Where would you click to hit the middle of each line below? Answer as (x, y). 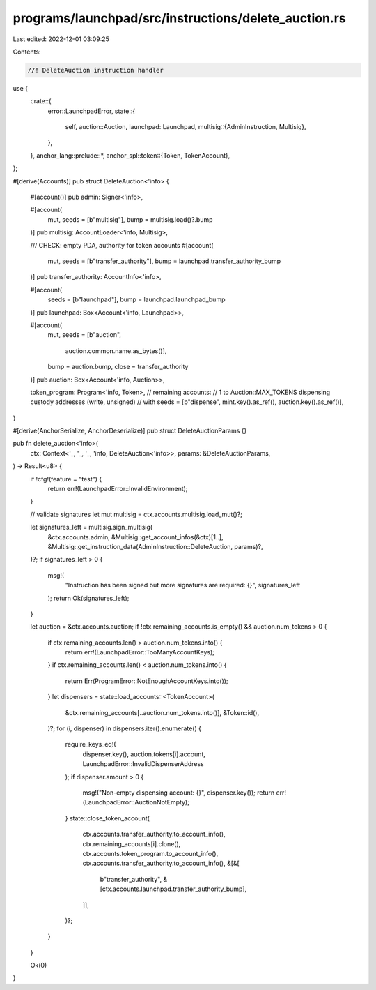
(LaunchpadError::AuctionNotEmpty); (136, 802)
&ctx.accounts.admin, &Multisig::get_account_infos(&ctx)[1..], (135, 537)
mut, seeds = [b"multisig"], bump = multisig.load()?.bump (130, 219)
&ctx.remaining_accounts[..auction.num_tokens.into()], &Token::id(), (162, 712)
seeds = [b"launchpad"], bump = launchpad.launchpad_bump (136, 299)
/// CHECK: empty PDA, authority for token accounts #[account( (122, 245)
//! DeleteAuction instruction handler (95, 70)
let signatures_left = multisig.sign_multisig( (92, 527)
